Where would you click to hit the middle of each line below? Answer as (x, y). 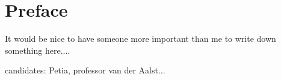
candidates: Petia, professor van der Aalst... (85, 70)
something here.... (38, 50)
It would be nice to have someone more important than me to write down (140, 39)
